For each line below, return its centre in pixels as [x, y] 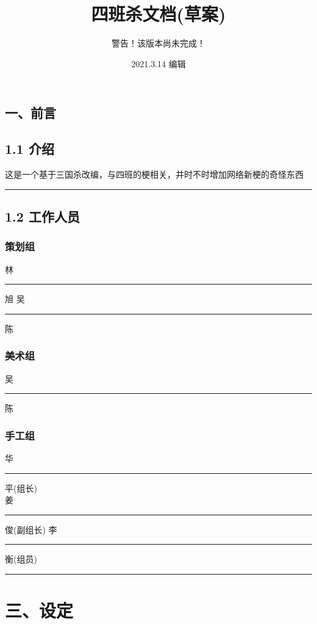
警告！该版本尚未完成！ [158, 43]
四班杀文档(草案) [158, 14]
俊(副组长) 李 [31, 529]
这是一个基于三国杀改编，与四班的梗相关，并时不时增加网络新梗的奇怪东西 [154, 174]
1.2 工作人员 [42, 216]
